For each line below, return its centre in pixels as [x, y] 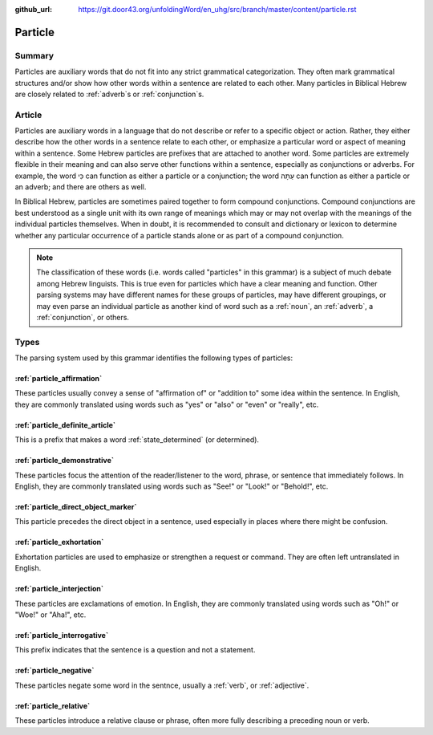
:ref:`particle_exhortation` [59, 542]
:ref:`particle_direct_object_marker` [76, 507]
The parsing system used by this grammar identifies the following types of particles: [154, 358]
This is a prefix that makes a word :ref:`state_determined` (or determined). [137, 440]
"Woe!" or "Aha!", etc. [51, 615]
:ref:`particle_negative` [55, 671]
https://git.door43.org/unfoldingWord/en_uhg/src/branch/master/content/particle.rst [217, 9]
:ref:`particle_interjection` [59, 589]
